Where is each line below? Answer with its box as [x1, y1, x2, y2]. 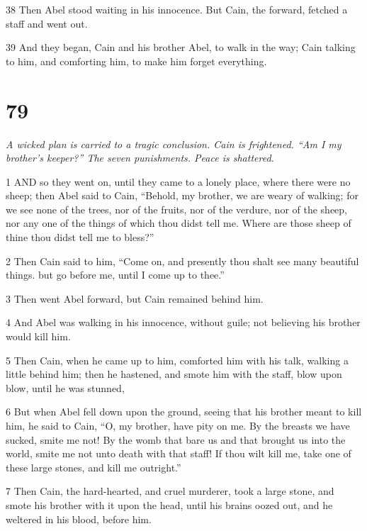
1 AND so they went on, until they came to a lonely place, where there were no [6, 174, 351, 189]
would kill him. [6, 329, 71, 344]
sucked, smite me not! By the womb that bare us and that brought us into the [6, 432, 346, 447]
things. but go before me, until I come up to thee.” [6, 267, 225, 282]
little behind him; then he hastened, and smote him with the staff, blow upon [6, 367, 342, 381]
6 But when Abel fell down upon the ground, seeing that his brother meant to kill [6, 404, 362, 419]
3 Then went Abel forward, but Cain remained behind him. [6, 291, 264, 306]
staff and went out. [6, 16, 88, 30]
